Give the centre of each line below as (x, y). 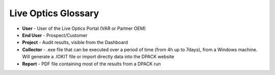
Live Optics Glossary (54, 13)
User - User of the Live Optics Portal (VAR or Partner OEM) (84, 28)
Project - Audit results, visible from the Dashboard (75, 43)
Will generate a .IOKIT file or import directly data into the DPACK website (98, 57)
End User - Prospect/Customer (55, 35)
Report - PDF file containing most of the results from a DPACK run (92, 64)
